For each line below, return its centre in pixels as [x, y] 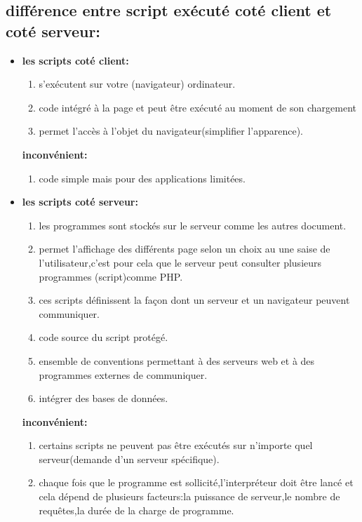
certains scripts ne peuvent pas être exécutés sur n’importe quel [176, 445]
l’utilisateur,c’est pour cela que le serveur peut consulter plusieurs [180, 262]
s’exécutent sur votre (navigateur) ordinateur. [137, 84]
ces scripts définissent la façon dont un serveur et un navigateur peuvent [194, 300]
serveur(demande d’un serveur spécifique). [129, 459]
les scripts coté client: [75, 60]
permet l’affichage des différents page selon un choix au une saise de [185, 249]
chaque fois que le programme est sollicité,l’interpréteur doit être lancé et [196, 482]
